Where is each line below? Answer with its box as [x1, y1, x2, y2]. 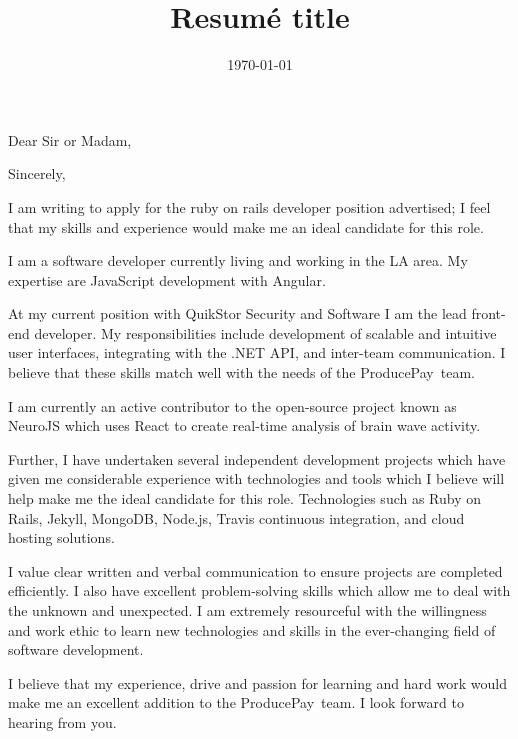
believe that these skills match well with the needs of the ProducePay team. [8, 362, 475, 383]
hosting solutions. [8, 527, 115, 548]
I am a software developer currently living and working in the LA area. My [8, 250, 468, 271]
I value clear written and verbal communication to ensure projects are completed [8, 560, 503, 581]
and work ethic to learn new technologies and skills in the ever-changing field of [8, 619, 496, 640]
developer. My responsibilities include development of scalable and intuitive [34, 322, 497, 343]
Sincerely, [8, 163, 66, 184]
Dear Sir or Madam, [8, 129, 132, 150]
